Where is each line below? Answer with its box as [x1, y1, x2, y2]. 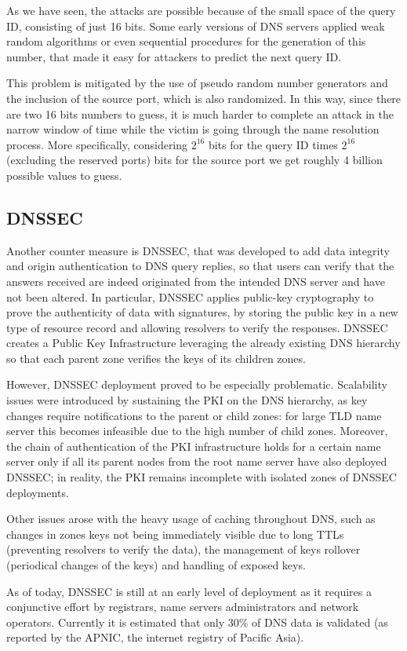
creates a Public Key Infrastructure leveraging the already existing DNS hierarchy [6, 335, 401, 351]
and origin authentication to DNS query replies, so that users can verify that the [6, 258, 394, 274]
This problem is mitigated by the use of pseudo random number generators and [6, 75, 388, 91]
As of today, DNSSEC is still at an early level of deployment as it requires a [6, 583, 372, 599]
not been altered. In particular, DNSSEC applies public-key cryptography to [6, 288, 374, 305]
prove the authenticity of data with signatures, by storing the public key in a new [6, 304, 398, 320]
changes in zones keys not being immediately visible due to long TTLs [6, 525, 344, 542]
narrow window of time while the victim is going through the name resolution [6, 121, 380, 137]
